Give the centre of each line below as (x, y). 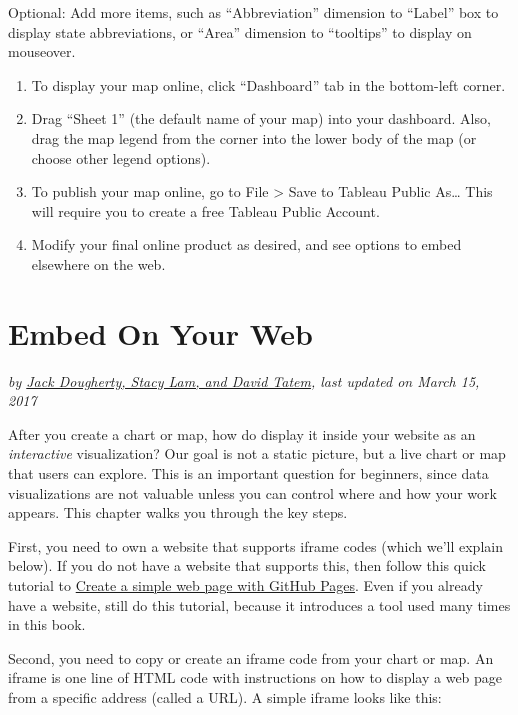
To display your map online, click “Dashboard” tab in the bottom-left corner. (268, 84)
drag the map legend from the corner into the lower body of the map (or (254, 137)
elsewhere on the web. (98, 263)
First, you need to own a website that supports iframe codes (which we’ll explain (255, 545)
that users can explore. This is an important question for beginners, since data (248, 473)
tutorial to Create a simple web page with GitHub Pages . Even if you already (245, 585)
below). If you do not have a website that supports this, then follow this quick (247, 565)
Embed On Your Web (160, 332)
